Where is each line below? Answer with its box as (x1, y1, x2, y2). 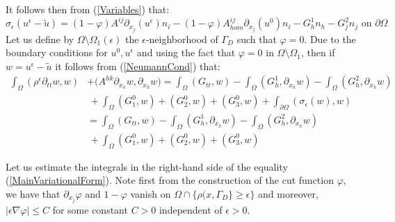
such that (236, 31, 277, 46)
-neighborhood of (145, 31, 218, 46)
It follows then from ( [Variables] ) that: (6, 2, 170, 16)
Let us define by (6, 31, 74, 46)
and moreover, (258, 186, 319, 200)
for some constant (52, 202, 128, 216)
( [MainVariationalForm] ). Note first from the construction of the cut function (6, 173, 334, 187)
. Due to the (304, 31, 356, 46)
